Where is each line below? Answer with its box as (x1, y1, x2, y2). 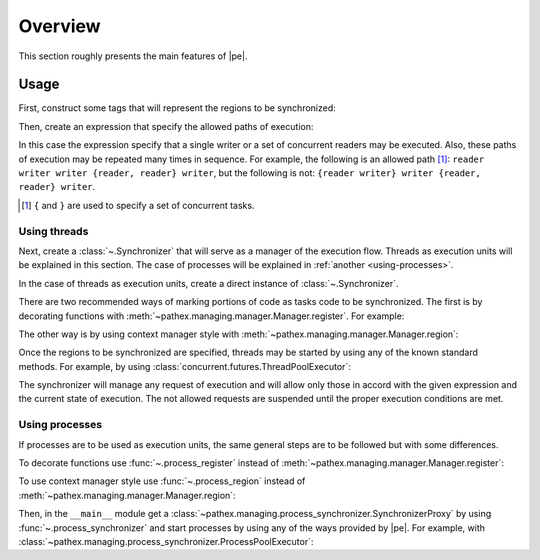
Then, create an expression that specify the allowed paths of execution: (18, 120, 314, 132)
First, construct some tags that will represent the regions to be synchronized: (18, 102, 337, 114)
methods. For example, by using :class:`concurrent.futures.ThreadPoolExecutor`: (18, 360, 352, 372)
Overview (18, 15, 101, 37)
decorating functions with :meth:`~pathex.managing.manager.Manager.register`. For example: (18, 310, 405, 322)
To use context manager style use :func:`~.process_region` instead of (18, 475, 306, 487)
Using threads (18, 224, 89, 238)
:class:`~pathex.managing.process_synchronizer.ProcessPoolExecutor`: (18, 535, 314, 547)
